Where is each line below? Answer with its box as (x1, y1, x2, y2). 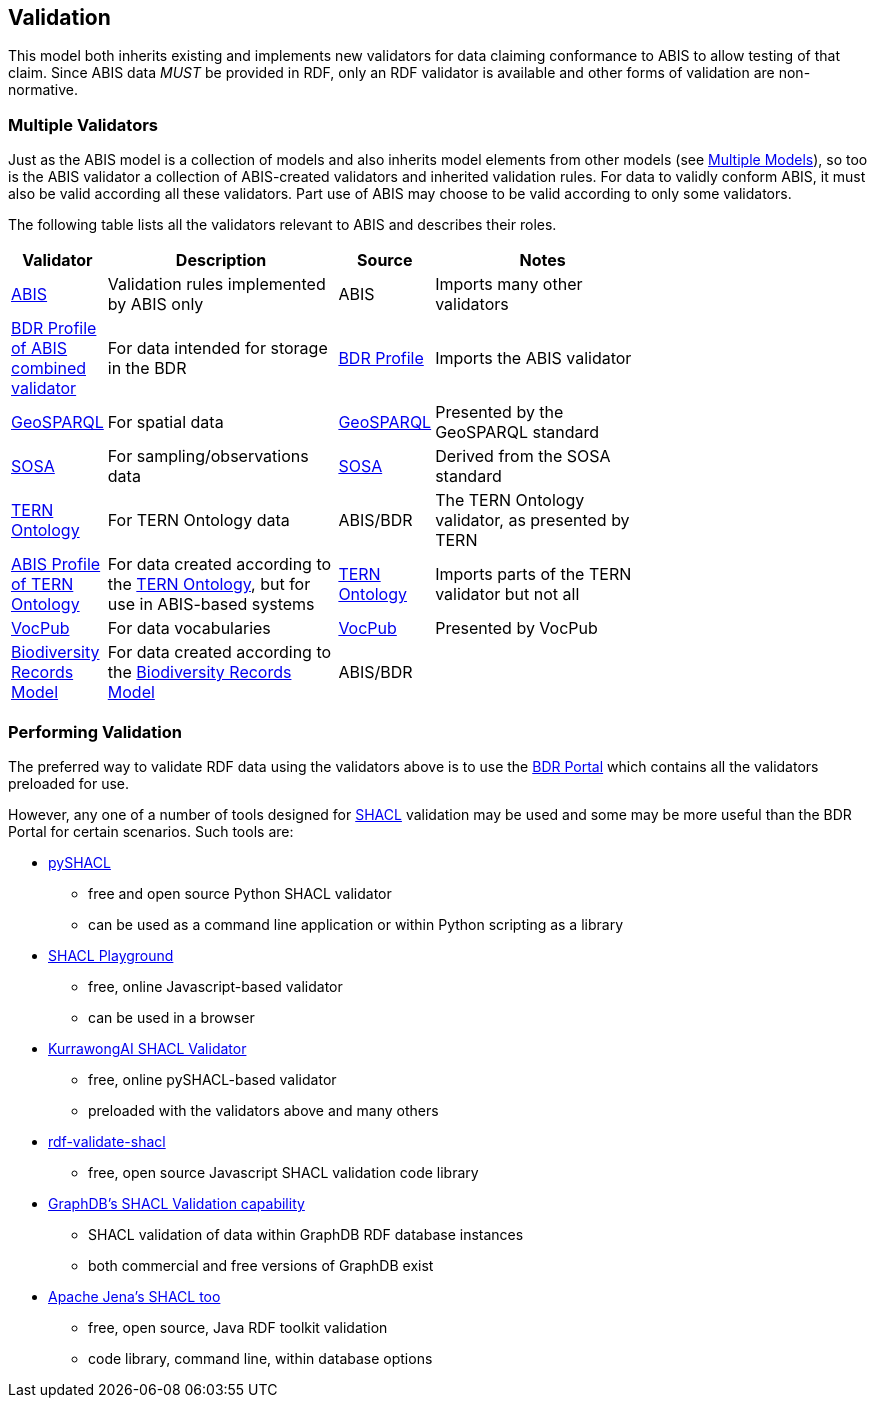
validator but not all (435, 584, 580, 605)
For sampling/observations (107, 446, 309, 467)
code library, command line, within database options (88, 1349, 433, 1367)
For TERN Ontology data (107, 510, 290, 531)
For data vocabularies (107, 618, 271, 639)
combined (11, 358, 86, 379)
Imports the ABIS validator (435, 348, 632, 369)
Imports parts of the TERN (435, 564, 632, 585)
